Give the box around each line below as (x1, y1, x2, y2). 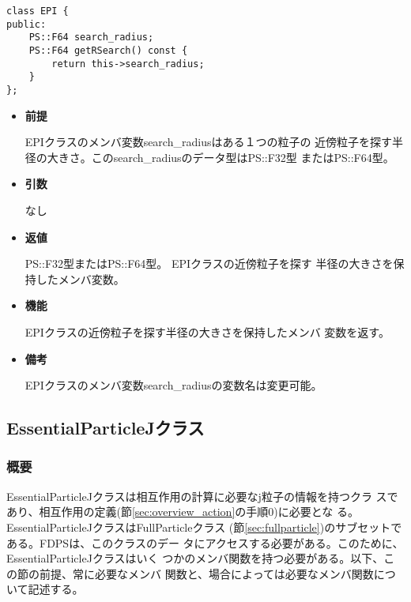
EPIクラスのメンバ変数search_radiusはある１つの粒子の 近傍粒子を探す (25, 134, 393, 150)
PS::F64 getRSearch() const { (28, 44, 188, 56)
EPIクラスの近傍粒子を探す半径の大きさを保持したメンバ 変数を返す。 (25, 323, 390, 340)
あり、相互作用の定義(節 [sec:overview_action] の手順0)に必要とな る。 (6, 503, 359, 520)
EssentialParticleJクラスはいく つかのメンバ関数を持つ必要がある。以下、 (6, 550, 384, 566)
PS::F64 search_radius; (28, 32, 154, 43)
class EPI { (6, 6, 69, 17)
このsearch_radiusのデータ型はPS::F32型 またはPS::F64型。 (91, 149, 394, 165)
